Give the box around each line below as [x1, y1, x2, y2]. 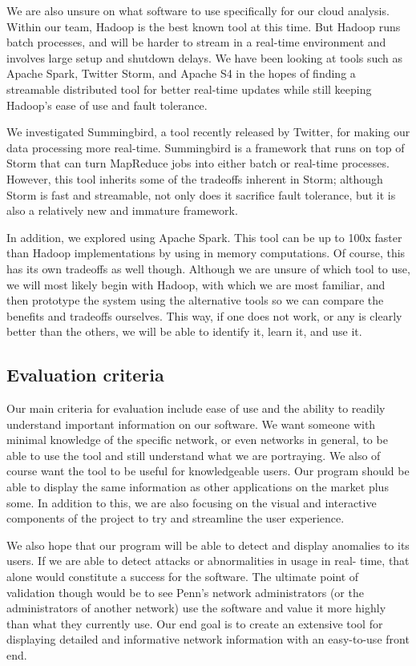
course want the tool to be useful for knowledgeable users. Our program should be [6, 462, 410, 479]
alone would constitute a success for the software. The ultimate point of [6, 568, 359, 585]
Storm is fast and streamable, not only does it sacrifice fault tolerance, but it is [6, 186, 396, 203]
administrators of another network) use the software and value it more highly [6, 599, 386, 616]
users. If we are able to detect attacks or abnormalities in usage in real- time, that [6, 552, 410, 569]
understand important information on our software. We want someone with [6, 415, 376, 432]
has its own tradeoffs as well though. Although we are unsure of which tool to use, [6, 260, 410, 276]
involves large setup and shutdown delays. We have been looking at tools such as [6, 49, 403, 66]
